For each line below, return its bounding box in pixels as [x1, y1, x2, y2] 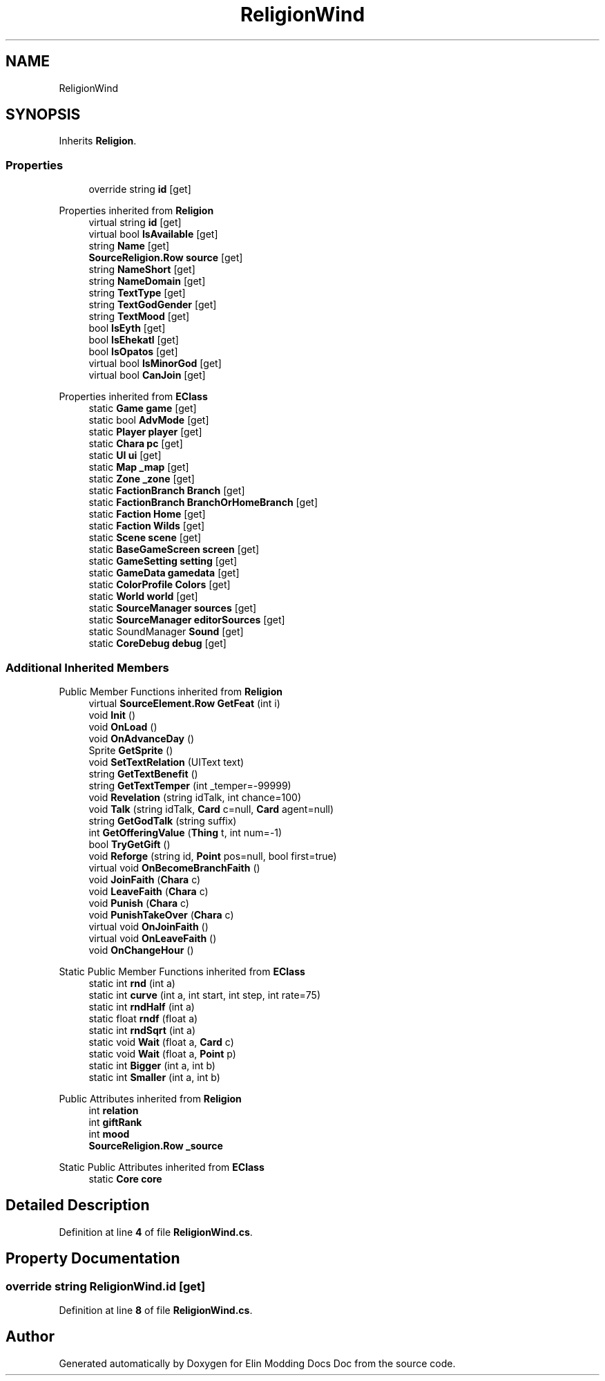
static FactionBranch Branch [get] [88, 485, 245, 497]
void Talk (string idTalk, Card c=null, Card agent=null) [88, 802, 334, 815]
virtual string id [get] [88, 216, 182, 229]
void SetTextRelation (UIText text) [88, 755, 244, 768]
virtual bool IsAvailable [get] [88, 228, 218, 241]
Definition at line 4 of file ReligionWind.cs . [59, 1225, 253, 1238]
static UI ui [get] [88, 449, 162, 462]
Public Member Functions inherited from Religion [59, 685, 282, 697]
